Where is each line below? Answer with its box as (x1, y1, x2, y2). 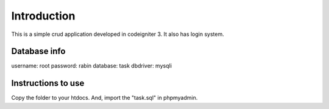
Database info (11, 46, 66, 57)
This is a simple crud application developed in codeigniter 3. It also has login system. (11, 30, 225, 38)
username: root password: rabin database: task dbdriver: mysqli (11, 62, 172, 69)
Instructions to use (11, 78, 85, 88)
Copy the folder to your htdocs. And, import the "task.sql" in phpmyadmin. (11, 94, 198, 102)
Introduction (11, 9, 76, 23)
